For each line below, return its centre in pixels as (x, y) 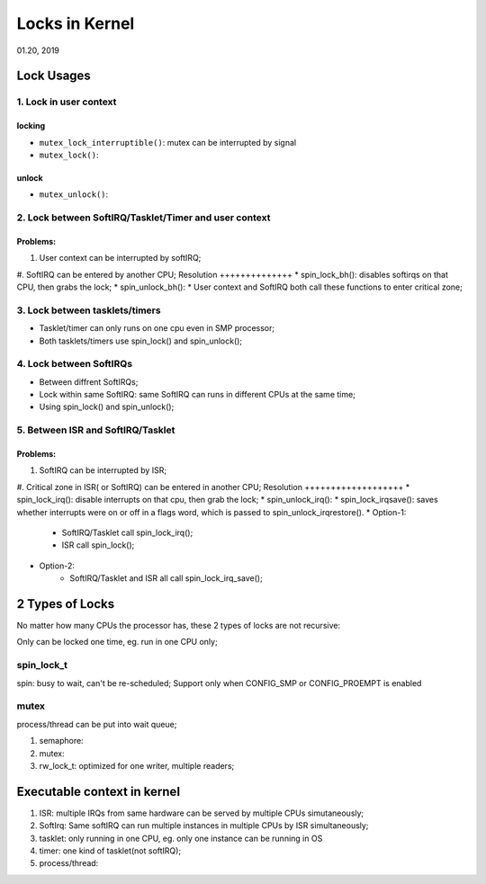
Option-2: (57, 566)
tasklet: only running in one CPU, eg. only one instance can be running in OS (181, 838)
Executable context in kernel (98, 791)
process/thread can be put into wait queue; (97, 724)
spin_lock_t (42, 665)
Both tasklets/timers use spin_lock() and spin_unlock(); (141, 341)
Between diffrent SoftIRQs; (89, 381)
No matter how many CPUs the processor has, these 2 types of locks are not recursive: (179, 626)
